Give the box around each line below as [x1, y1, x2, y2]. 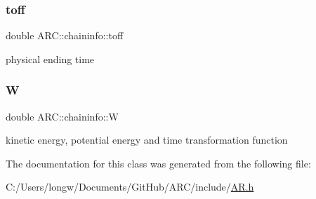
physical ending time [6, 51, 95, 66]
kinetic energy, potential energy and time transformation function [6, 132, 288, 147]
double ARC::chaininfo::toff [6, 28, 124, 43]
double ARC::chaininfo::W [6, 109, 119, 123]
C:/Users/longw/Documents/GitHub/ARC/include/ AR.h [6, 179, 254, 194]
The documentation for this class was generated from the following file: [6, 156, 311, 170]
